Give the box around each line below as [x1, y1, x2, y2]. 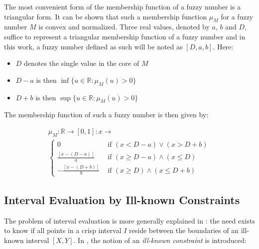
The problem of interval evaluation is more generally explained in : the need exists [4, 215, 255, 226]
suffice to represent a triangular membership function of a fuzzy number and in [4, 31, 246, 41]
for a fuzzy [221, 11, 254, 21]
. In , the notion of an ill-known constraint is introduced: [73, 235, 247, 246]
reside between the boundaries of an [129, 225, 239, 236]
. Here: [213, 41, 234, 51]
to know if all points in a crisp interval [4, 225, 122, 236]
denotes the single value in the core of [24, 58, 139, 68]
